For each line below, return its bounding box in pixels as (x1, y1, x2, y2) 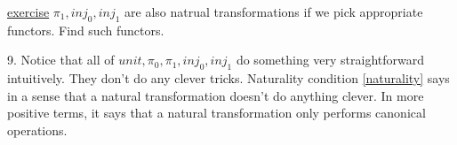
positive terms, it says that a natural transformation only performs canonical (7, 103, 426, 122)
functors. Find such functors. (7, 20, 164, 39)
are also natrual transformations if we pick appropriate (124, 3, 423, 20)
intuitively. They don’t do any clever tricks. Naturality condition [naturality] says (7, 69, 450, 88)
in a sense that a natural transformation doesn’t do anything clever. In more (7, 86, 424, 104)
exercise (7, 3, 50, 20)
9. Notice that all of (7, 50, 115, 69)
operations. (7, 120, 68, 139)
